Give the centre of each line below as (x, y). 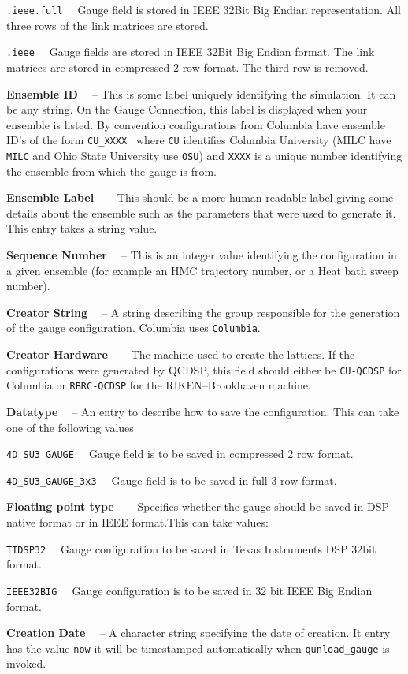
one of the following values (70, 427)
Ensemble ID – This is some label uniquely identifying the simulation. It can (201, 93)
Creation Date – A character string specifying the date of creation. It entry (198, 633)
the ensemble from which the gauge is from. (111, 171)
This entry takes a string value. (82, 228)
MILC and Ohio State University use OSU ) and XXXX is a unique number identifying (204, 155)
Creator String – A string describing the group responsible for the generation (203, 312)
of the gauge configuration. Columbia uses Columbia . (134, 328)
